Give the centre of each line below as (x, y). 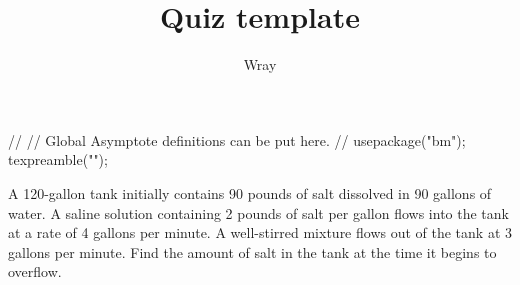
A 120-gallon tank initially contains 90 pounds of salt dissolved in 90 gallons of (250, 192)
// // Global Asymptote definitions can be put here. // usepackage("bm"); (237, 139)
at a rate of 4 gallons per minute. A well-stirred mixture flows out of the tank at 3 (260, 232)
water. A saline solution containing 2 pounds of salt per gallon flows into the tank (258, 212)
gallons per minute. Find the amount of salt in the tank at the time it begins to (252, 251)
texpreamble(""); (58, 159)
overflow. (35, 271)
